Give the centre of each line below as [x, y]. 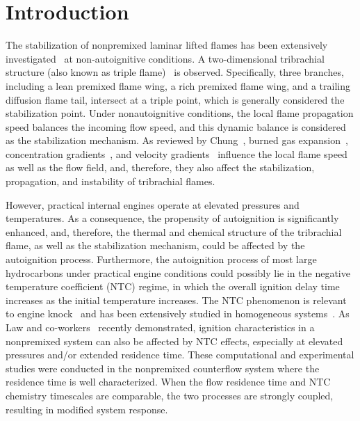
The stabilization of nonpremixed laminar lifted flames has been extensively [167, 45]
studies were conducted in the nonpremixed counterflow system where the [163, 368]
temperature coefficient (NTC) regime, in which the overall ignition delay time [173, 286]
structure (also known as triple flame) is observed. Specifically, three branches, [175, 72]
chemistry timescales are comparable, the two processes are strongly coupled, [170, 395]
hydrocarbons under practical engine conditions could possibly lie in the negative [178, 272]
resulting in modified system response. [87, 409]
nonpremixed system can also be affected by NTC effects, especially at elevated [174, 341]
